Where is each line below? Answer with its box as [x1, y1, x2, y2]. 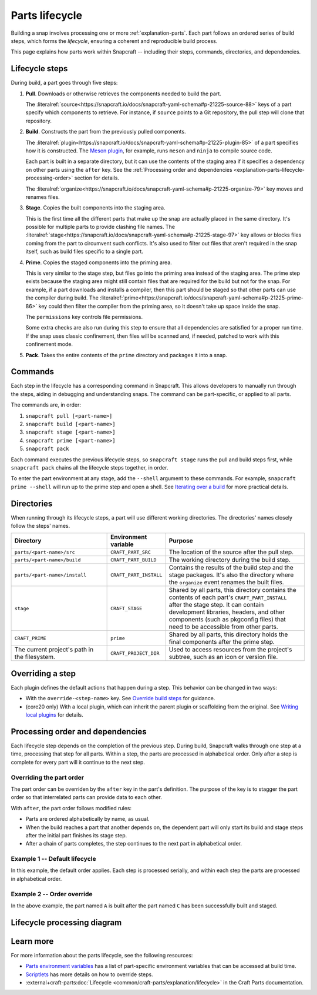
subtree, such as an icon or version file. [168, 653, 278, 661]
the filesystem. [14, 653, 56, 661]
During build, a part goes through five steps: [11, 79, 118, 86]
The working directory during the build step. [168, 556, 291, 564]
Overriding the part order [11, 773, 85, 781]
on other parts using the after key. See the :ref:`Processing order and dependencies [25, 166, 232, 173]
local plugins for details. [25, 711, 83, 718]
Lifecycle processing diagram [11, 917, 122, 927]
